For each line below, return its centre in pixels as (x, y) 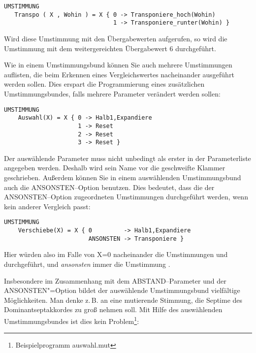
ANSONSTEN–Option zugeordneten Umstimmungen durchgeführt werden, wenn (126, 197)
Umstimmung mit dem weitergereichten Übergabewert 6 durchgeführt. (110, 48)
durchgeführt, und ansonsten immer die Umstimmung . (87, 264)
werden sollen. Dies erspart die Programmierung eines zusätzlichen (104, 84)
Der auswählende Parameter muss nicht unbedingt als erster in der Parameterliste (128, 158)
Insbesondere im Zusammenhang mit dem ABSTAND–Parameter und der (115, 280)
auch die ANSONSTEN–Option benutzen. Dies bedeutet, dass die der (109, 187)
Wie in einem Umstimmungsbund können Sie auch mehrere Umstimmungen (118, 65)
